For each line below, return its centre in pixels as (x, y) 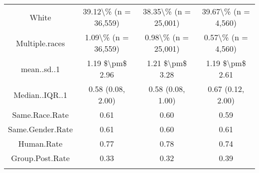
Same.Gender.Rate (41, 129)
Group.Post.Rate (40, 158)
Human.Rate (40, 143)
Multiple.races (40, 43)
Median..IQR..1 (40, 94)
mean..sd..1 (40, 69)
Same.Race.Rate (40, 115)
